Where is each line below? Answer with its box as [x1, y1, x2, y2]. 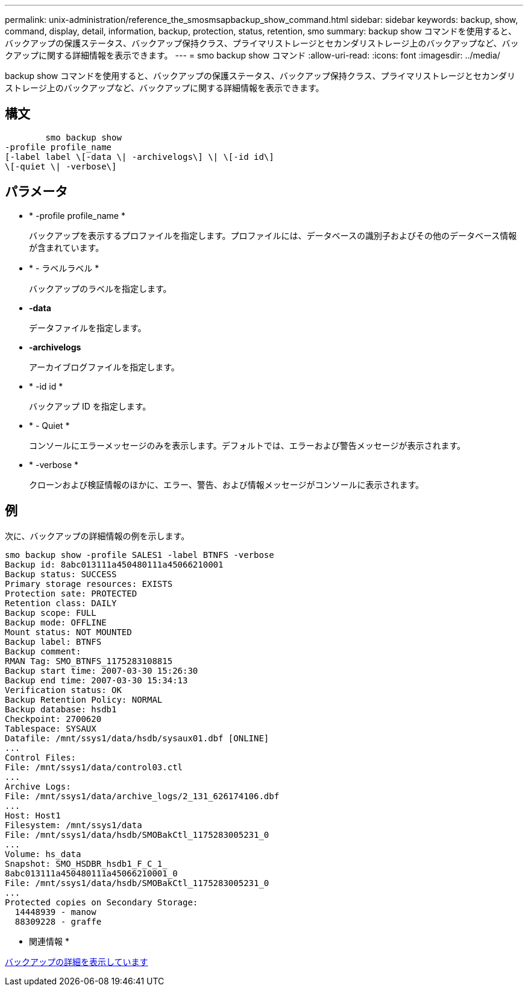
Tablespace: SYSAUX [5, 723, 96, 733]
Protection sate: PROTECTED [5, 588, 137, 598]
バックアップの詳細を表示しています [5, 956, 148, 967]
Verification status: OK [5, 685, 122, 695]
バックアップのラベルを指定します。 [29, 283, 172, 294]
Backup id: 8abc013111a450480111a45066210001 [5, 559, 224, 569]
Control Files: [5, 752, 77, 762]
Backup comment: [5, 646, 81, 656]
